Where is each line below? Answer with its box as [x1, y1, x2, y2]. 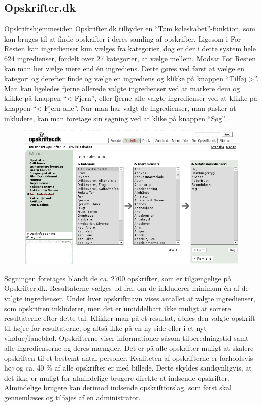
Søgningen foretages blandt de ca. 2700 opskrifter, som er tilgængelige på [4, 273, 232, 283]
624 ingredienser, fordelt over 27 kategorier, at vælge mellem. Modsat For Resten [4, 53, 256, 63]
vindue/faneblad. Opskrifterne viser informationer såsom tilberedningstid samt [4, 333, 249, 343]
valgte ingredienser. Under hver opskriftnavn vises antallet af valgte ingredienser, [4, 293, 255, 304]
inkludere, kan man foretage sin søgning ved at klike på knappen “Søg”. [4, 113, 226, 123]
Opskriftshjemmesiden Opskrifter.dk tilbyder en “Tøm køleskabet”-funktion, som [4, 23, 255, 34]
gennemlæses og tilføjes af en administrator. [4, 392, 141, 402]
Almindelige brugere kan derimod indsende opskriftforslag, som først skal [4, 382, 232, 393]
